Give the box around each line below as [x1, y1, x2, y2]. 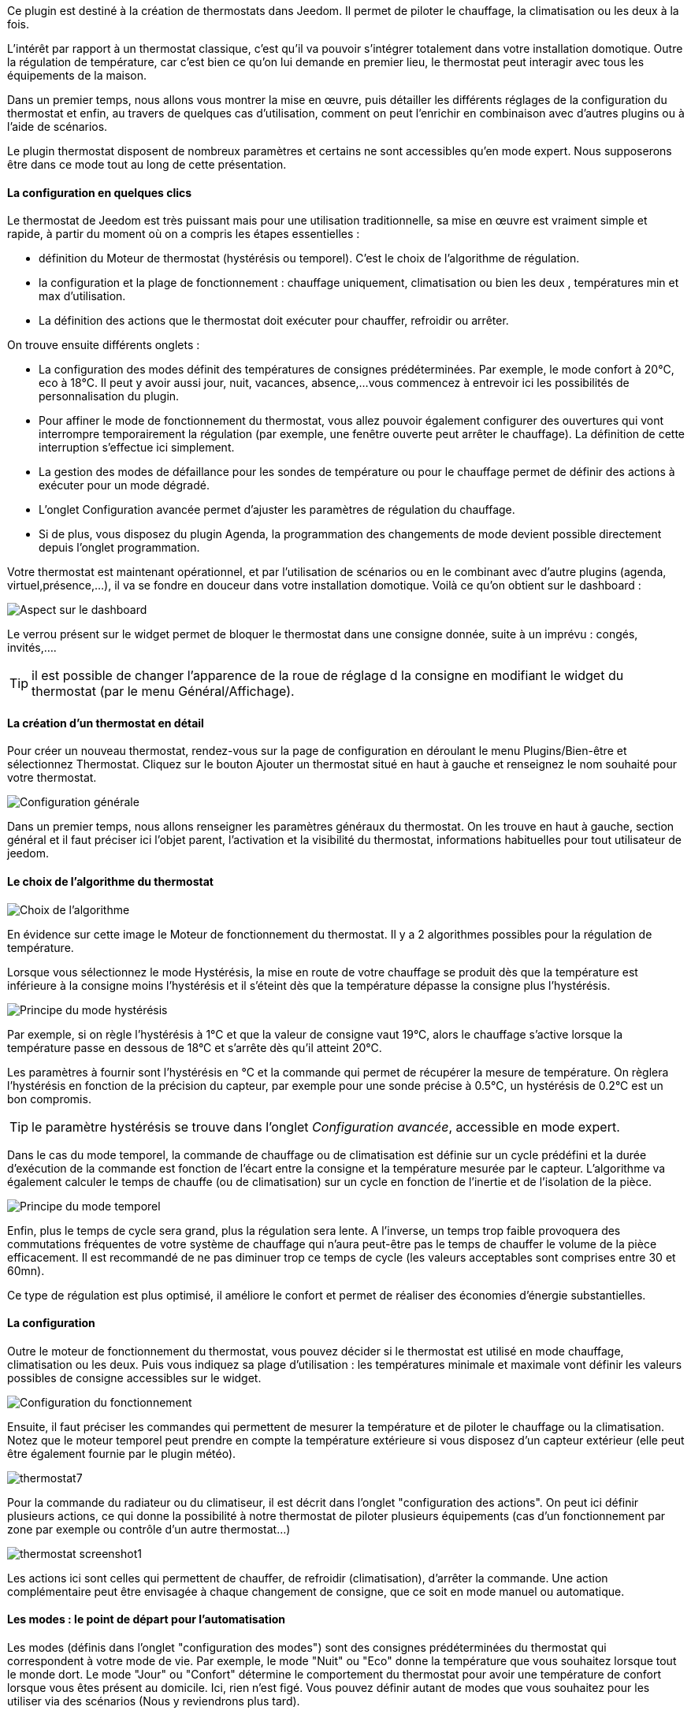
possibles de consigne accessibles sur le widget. [7, 1370, 262, 1385]
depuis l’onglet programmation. [39, 541, 200, 555]
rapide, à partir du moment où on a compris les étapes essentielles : [7, 227, 360, 241]
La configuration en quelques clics [7, 185, 192, 199]
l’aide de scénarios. [7, 120, 108, 133]
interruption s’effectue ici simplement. [39, 441, 235, 455]
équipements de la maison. [7, 69, 147, 82]
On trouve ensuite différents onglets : [7, 338, 200, 352]
